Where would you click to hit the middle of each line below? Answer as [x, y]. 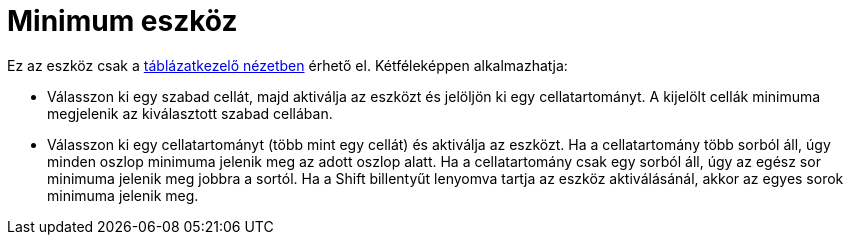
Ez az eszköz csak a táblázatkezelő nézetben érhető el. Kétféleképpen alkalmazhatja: [287, 65]
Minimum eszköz [122, 21]
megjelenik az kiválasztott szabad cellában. [190, 113]
